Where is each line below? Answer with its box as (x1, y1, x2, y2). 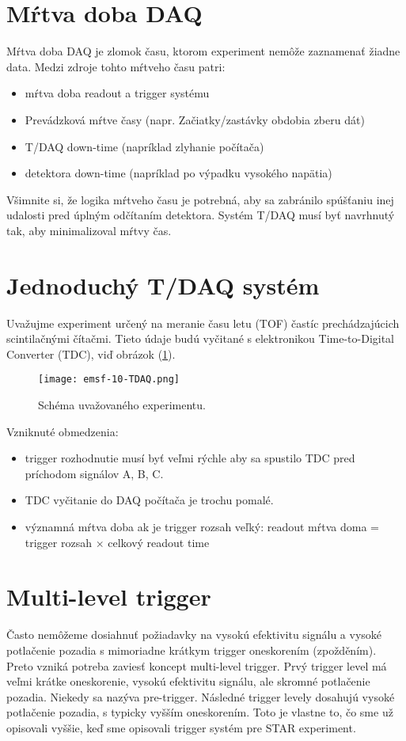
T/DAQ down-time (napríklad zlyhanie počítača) (25, 138, 264, 154)
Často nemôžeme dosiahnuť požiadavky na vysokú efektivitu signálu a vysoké (6, 626, 382, 643)
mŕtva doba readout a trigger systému (25, 85, 210, 101)
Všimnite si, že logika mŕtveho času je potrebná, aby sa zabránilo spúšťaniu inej (6, 191, 394, 207)
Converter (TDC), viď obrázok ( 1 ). (6, 345, 176, 362)
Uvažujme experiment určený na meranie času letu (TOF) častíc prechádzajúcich (6, 314, 400, 331)
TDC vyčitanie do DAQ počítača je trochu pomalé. (25, 492, 274, 508)
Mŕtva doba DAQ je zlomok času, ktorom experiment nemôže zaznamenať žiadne (6, 43, 400, 59)
